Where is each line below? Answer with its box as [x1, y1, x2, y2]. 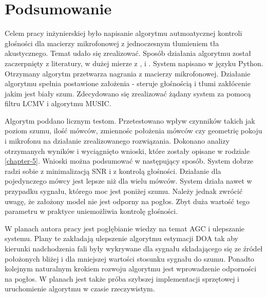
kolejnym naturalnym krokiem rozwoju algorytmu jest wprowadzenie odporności [5, 263, 257, 274]
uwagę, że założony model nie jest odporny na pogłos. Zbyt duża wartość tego [5, 195, 250, 206]
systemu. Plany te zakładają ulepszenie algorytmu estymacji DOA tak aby [5, 233, 238, 244]
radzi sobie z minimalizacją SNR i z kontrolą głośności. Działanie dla [5, 165, 221, 176]
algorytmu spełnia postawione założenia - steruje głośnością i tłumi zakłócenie [5, 78, 251, 89]
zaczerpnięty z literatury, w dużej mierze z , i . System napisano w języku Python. [5, 57, 263, 68]
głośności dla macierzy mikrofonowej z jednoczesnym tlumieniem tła [5, 37, 219, 48]
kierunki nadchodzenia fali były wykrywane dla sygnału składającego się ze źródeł [5, 243, 263, 253]
